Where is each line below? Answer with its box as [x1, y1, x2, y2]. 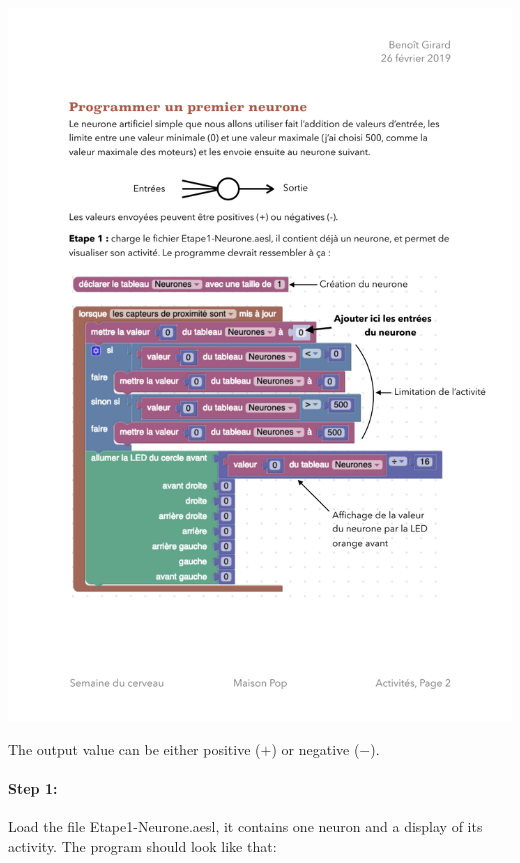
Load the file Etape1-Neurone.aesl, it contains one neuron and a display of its [8, 816, 483, 837]
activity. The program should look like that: [8, 835, 277, 856]
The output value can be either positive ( [8, 738, 261, 759]
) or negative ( [271, 738, 360, 759]
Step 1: [8, 777, 58, 798]
